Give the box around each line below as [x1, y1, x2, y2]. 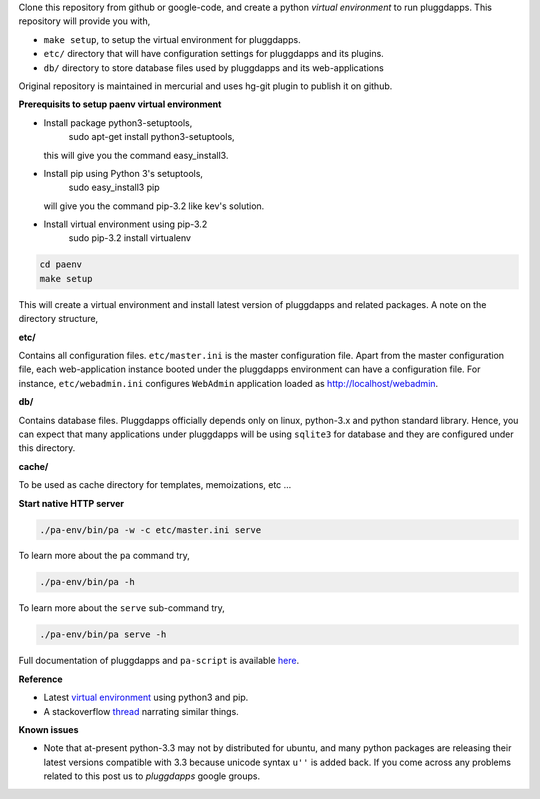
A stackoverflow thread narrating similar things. [43, 705, 239, 717]
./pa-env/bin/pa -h [39, 576, 135, 588]
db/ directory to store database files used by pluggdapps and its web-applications [43, 61, 384, 74]
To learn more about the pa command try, [18, 550, 190, 562]
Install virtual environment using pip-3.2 [43, 218, 208, 230]
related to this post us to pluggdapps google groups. [43, 770, 261, 782]
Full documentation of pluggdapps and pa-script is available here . [18, 655, 300, 667]
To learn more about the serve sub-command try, [18, 602, 225, 614]
